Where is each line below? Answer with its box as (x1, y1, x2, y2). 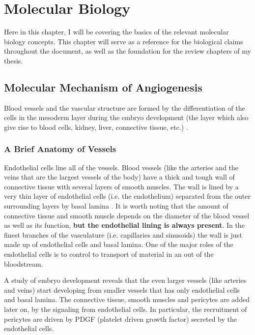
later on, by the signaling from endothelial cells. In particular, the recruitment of (4, 304, 247, 314)
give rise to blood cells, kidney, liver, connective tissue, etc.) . (4, 122, 188, 132)
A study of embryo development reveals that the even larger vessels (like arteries (4, 275, 247, 285)
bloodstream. (4, 258, 43, 269)
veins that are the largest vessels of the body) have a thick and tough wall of (4, 172, 235, 182)
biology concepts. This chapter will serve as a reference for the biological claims (4, 36, 243, 46)
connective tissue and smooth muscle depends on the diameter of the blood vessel (4, 210, 250, 220)
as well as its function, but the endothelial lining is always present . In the (4, 220, 245, 230)
